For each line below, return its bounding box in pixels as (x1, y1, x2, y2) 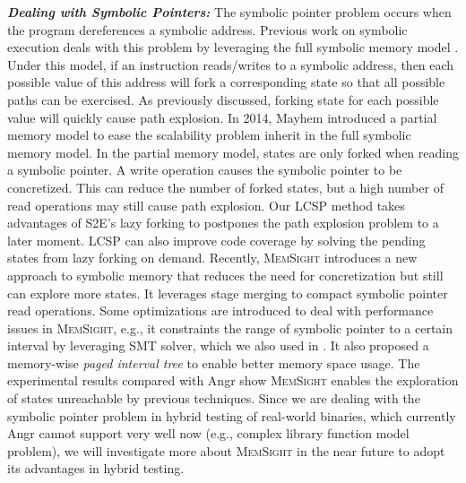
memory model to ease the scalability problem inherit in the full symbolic (7, 125, 411, 144)
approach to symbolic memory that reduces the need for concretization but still (7, 265, 444, 284)
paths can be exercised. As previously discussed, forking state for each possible (7, 90, 439, 108)
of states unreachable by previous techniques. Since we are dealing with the (7, 389, 420, 408)
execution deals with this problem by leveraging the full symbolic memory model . (7, 38, 459, 56)
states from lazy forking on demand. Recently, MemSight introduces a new (7, 248, 418, 267)
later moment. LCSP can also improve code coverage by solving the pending (7, 230, 426, 249)
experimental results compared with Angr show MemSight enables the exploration (7, 371, 459, 390)
